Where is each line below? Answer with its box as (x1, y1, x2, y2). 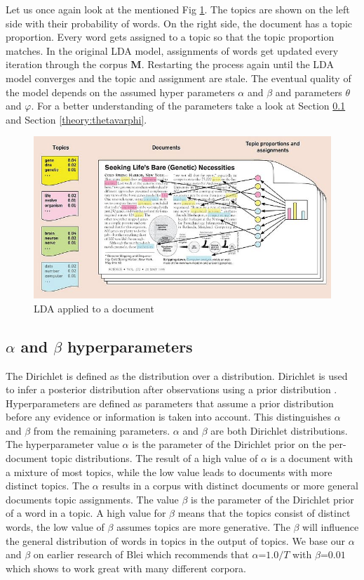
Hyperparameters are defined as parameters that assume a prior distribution (6, 395, 334, 410)
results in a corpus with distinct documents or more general (102, 478, 358, 493)
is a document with (270, 451, 353, 466)
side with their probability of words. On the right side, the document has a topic (6, 15, 352, 30)
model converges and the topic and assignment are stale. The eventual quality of (6, 70, 351, 85)
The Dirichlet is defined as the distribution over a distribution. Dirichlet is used (6, 368, 348, 383)
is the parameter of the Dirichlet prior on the (132, 437, 326, 452)
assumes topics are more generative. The (116, 520, 290, 534)
